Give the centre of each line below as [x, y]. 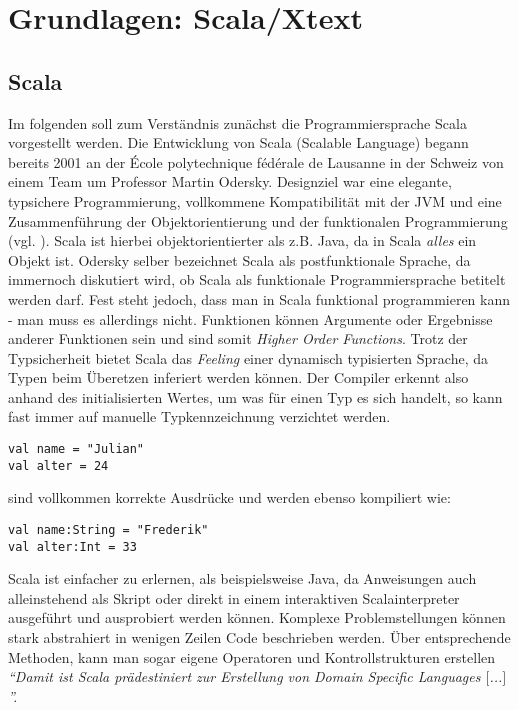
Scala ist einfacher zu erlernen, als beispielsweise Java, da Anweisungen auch [242, 578]
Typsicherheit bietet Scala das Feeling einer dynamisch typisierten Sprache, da [248, 357]
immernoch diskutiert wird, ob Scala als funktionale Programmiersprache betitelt [257, 279]
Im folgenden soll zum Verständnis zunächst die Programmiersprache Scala [237, 122]
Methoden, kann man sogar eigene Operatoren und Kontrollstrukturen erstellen [252, 656]
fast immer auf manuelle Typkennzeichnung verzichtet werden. [199, 416]
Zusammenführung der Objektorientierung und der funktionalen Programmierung [258, 220]
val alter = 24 [58, 465]
